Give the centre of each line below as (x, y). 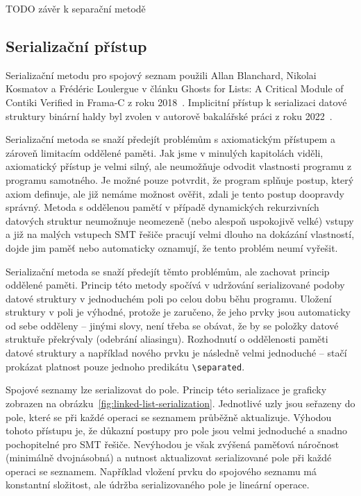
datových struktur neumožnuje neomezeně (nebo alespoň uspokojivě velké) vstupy (180, 220)
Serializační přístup (76, 45)
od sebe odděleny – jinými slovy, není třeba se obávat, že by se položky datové (172, 325)
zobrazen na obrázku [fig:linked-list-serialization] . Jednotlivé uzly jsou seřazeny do (180, 403)
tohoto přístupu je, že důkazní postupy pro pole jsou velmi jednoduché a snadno (176, 430)
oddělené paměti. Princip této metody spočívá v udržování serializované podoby (175, 285)
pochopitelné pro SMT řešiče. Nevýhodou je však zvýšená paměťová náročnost (173, 444)
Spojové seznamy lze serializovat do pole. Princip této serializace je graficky (166, 390)
